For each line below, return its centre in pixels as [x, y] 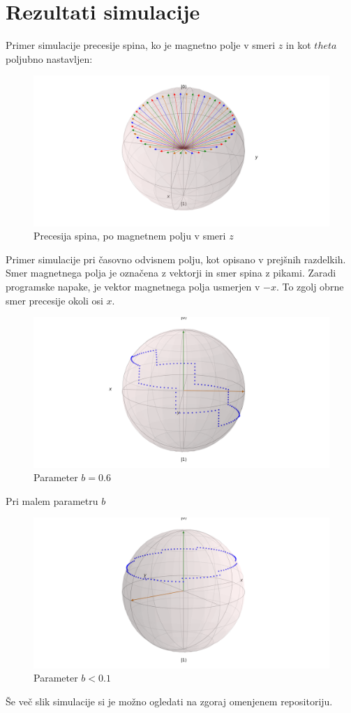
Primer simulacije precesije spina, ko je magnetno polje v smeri [141, 45]
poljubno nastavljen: [49, 58]
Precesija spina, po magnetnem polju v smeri [130, 236]
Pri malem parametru [52, 500]
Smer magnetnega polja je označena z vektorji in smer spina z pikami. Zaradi [171, 273]
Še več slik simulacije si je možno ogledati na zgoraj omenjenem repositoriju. [169, 701]
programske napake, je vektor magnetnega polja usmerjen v [133, 286]
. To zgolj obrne [310, 286]
